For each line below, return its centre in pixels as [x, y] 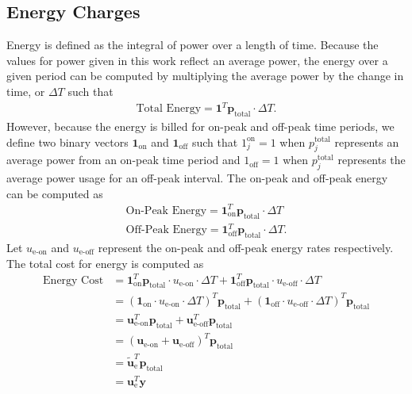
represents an [367, 142]
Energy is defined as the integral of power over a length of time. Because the [193, 45]
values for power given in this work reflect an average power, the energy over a [197, 60]
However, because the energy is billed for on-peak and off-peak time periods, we [200, 126]
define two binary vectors [67, 142]
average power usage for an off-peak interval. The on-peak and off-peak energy [197, 178]
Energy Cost [73, 280]
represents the [372, 160]
